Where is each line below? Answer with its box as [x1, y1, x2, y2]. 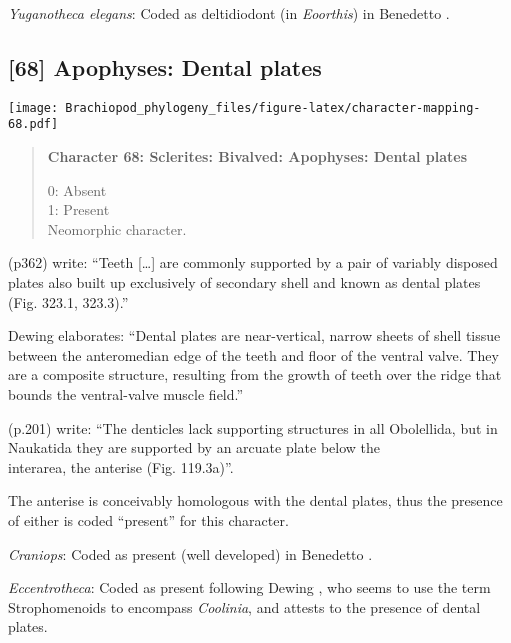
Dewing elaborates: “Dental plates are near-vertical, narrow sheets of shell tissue [8, 325, 501, 346]
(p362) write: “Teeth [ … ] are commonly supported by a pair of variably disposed [8, 252, 498, 273]
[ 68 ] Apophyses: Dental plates [8, 51, 322, 82]
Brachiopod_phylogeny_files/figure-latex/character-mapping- [65, 100, 481, 115]
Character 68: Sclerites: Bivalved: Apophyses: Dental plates [47, 146, 468, 167]
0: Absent [47, 179, 107, 200]
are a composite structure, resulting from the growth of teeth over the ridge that [8, 364, 502, 385]
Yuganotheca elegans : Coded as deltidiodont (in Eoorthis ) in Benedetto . [8, 3, 450, 23]
